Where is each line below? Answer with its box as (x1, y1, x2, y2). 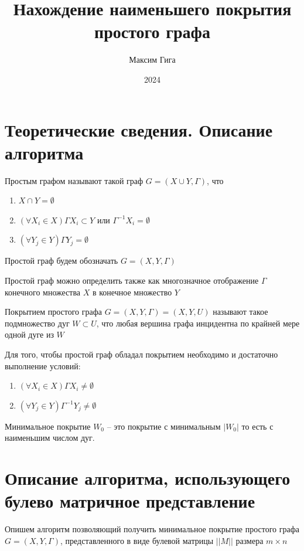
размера (235, 534, 264, 546)
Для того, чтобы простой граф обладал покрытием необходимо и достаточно (5, 348, 278, 360)
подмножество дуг (5, 317, 70, 329)
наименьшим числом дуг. (5, 431, 95, 444)
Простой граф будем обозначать (5, 254, 118, 267)
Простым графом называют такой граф (5, 174, 144, 186)
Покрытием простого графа (5, 305, 102, 318)
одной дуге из (5, 328, 54, 341)
